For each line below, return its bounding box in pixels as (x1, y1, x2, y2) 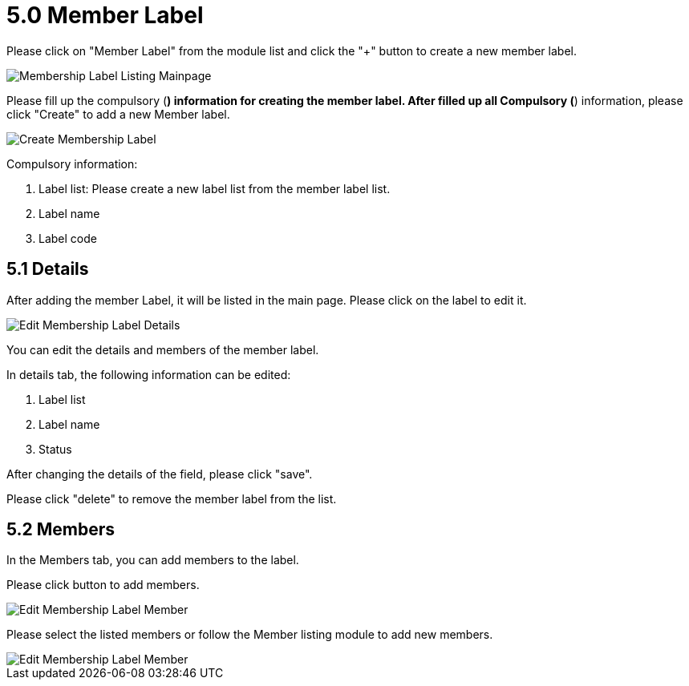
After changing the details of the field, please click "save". (6, 466, 313, 481)
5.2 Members (6, 519, 116, 540)
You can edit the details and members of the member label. (6, 342, 319, 357)
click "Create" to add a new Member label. (6, 107, 230, 121)
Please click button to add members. (6, 578, 200, 592)
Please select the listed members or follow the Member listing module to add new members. (6, 627, 493, 642)
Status (39, 442, 72, 456)
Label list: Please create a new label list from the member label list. (39, 181, 391, 196)
